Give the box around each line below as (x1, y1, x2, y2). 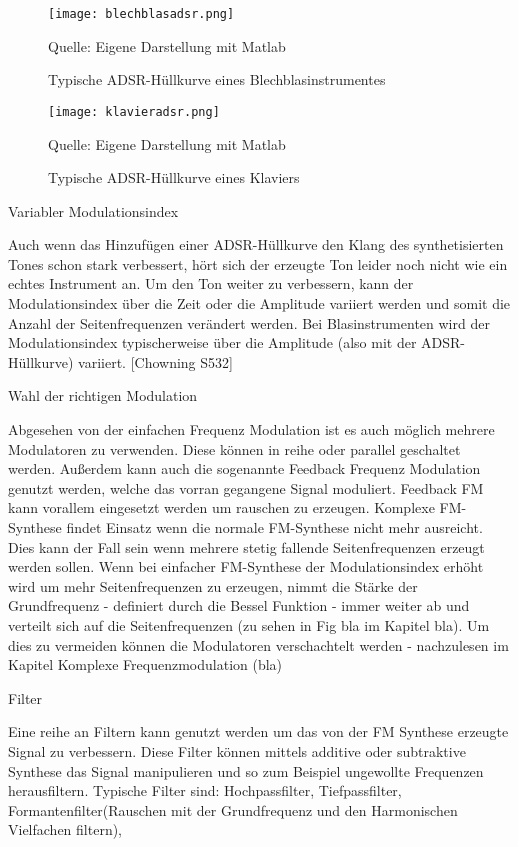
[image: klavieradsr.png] (48, 104, 220, 119)
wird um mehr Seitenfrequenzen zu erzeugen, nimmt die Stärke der (8, 575, 418, 596)
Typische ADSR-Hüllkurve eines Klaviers (48, 167, 300, 188)
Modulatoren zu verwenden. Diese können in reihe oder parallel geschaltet (8, 438, 461, 459)
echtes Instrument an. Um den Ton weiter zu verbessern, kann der (8, 273, 414, 294)
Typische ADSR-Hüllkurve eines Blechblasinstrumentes (48, 69, 386, 90)
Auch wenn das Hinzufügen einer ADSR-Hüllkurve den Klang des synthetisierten (8, 234, 504, 255)
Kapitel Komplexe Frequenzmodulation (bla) (8, 654, 283, 675)
